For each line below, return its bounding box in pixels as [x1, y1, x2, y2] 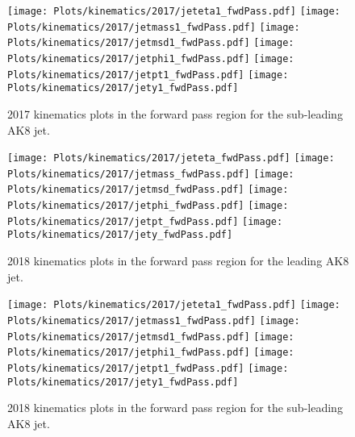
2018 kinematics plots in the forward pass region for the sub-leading [7, 399, 343, 416]
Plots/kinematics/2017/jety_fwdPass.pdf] [7, 229, 233, 241]
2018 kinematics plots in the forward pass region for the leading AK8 [7, 252, 349, 269]
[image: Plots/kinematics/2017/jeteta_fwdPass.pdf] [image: [7, 152, 335, 164]
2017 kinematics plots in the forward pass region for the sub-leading [7, 105, 343, 122]
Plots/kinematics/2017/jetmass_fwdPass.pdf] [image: [7, 168, 294, 180]
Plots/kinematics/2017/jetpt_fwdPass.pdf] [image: [7, 215, 283, 227]
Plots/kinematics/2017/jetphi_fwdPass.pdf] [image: [7, 200, 289, 212]
